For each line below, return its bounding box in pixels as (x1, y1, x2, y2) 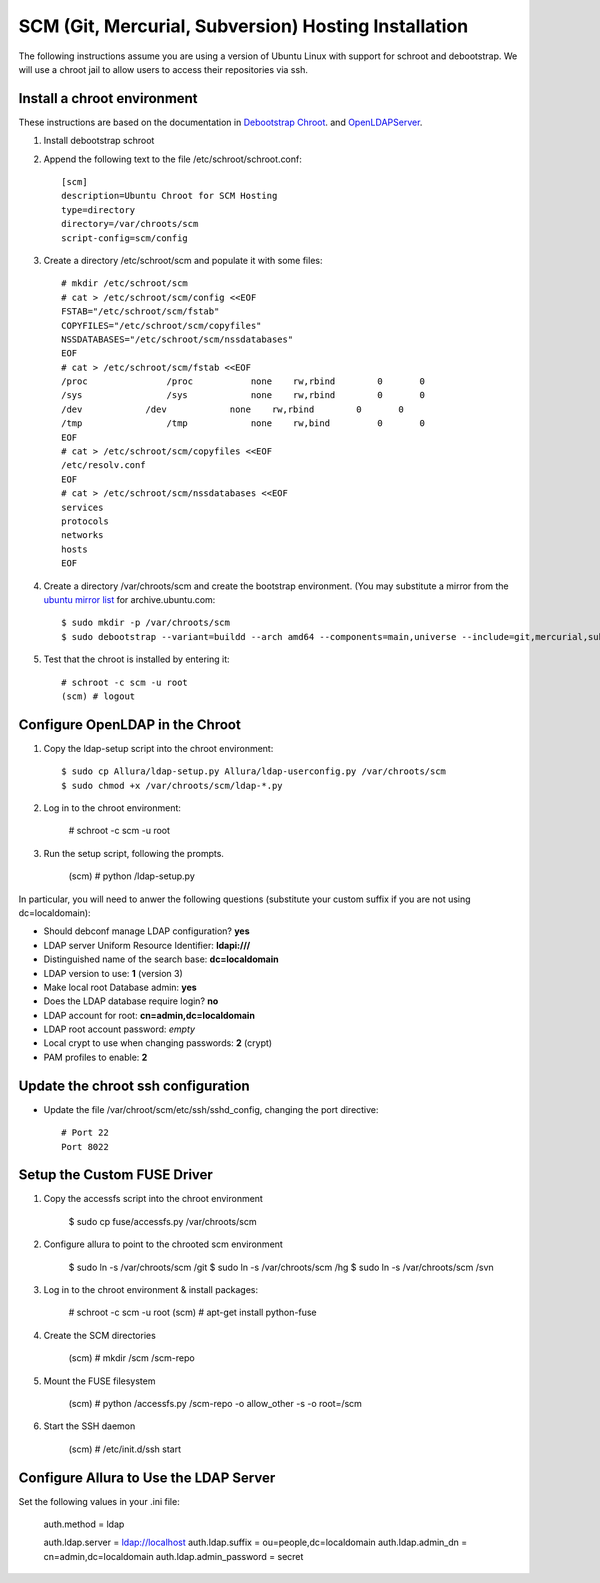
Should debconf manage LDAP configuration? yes (43, 925, 250, 937)
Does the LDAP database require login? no (43, 995, 219, 1007)
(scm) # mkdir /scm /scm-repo (68, 1352, 195, 1364)
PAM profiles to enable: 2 (43, 1051, 148, 1063)
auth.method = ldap (43, 1518, 125, 1530)
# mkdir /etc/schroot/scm (61, 278, 189, 289)
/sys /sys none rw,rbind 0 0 (61, 390, 425, 401)
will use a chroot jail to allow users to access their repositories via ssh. (18, 63, 309, 75)
